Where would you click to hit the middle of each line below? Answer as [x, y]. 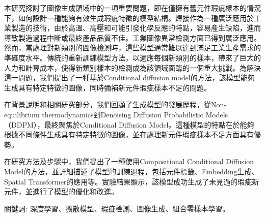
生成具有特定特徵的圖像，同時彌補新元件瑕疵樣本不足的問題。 [108, 87]
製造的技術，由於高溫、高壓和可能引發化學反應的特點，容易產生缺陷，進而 [136, 28]
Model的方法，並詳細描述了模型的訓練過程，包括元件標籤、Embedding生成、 [131, 171]
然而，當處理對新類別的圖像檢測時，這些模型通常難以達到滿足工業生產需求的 [132, 48]
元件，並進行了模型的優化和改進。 [61, 191]
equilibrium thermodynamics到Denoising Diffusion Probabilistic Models [116, 114]
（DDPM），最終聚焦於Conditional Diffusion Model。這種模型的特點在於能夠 [129, 124]
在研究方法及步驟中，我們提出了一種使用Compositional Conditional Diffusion [129, 161]
